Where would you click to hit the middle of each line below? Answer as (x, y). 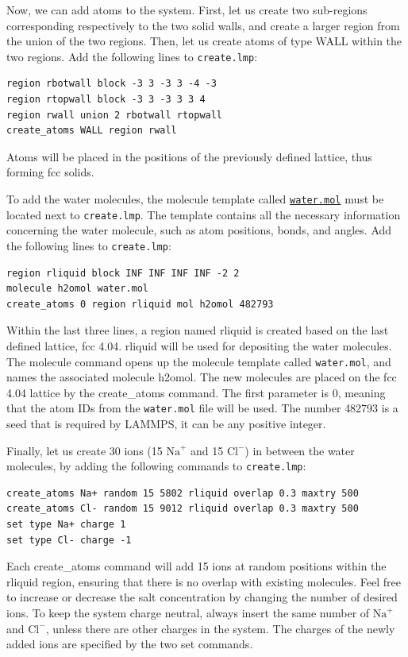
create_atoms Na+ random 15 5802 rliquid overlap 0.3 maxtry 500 (183, 493)
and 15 (207, 450)
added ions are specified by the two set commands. (130, 644)
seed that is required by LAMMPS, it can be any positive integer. (166, 424)
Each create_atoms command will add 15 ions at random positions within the (196, 566)
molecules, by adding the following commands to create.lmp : (156, 466)
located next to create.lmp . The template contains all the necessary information (204, 214)
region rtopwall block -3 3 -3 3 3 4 (106, 100)
